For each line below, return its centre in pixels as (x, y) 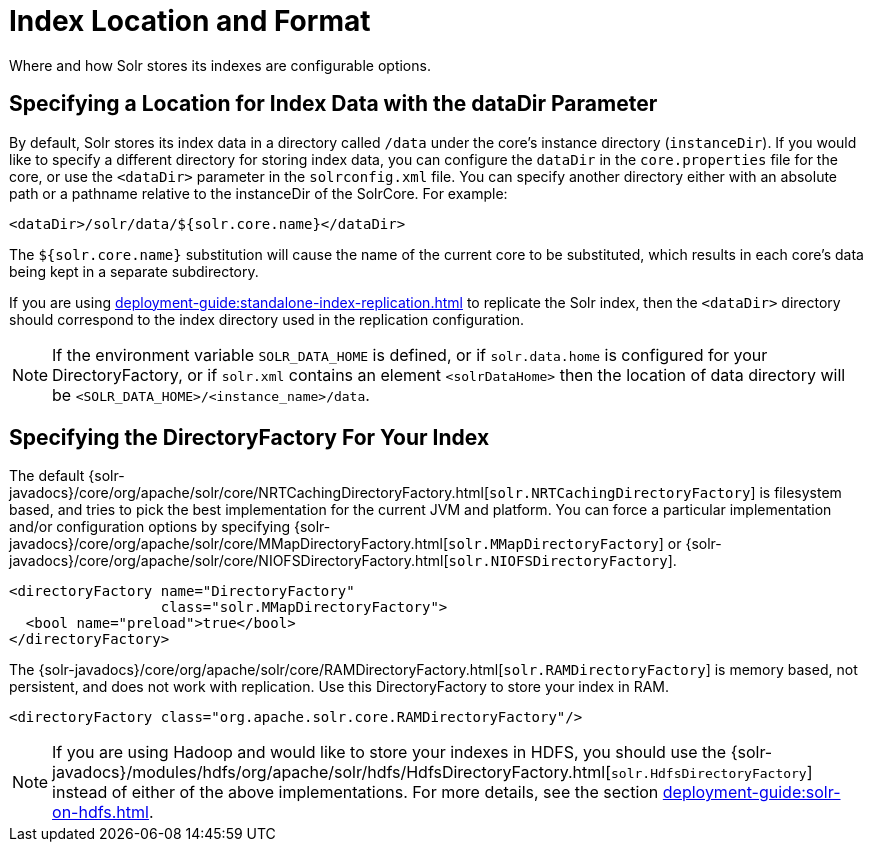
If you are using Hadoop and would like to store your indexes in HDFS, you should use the (389, 752)
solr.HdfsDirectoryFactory (709, 774)
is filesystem (800, 493)
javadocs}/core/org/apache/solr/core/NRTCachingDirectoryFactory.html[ (249, 493)
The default (47, 476)
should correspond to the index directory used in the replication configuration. (267, 319)
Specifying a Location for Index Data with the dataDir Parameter (333, 104)
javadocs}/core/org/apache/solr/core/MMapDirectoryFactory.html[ (229, 544)
